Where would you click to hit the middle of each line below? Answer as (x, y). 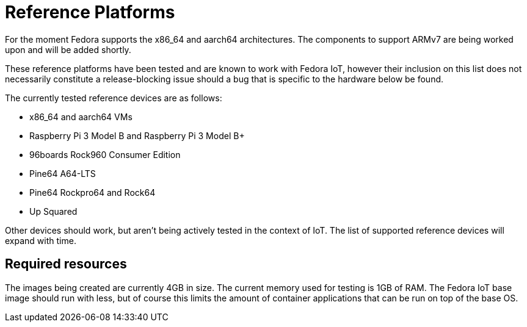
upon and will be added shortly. (68, 49)
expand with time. (41, 240)
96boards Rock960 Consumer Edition (105, 154)
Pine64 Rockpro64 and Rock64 (93, 192)
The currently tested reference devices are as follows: (114, 98)
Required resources (66, 264)
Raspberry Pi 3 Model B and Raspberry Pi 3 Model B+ (137, 135)
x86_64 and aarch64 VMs (81, 117)
